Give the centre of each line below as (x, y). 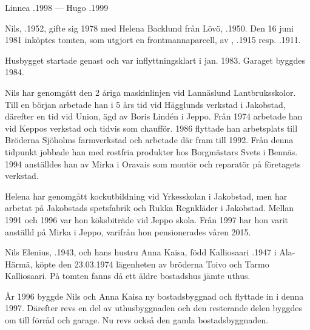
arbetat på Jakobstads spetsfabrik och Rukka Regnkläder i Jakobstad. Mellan (150, 208)
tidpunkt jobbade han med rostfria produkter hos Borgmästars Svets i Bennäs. (151, 151)
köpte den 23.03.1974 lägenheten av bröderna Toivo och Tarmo (152, 264)
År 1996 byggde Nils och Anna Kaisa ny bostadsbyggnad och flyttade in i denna (154, 296)
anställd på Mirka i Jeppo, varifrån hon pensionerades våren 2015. (128, 231)
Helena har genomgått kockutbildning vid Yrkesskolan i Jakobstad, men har (146, 196)
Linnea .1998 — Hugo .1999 (57, 7)
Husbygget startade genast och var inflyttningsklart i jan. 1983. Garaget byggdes (155, 60)
